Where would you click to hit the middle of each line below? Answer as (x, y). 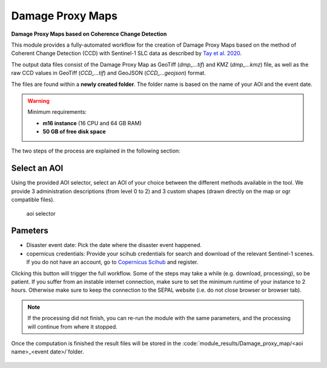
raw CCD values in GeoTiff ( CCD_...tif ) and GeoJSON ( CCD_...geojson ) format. (108, 73)
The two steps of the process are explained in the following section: (96, 151)
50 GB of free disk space (74, 132)
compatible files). (33, 200)
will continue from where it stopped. (72, 326)
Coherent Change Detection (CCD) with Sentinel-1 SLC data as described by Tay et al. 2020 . (127, 53)
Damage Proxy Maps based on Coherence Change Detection (89, 34)
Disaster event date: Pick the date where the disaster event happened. (114, 245)
